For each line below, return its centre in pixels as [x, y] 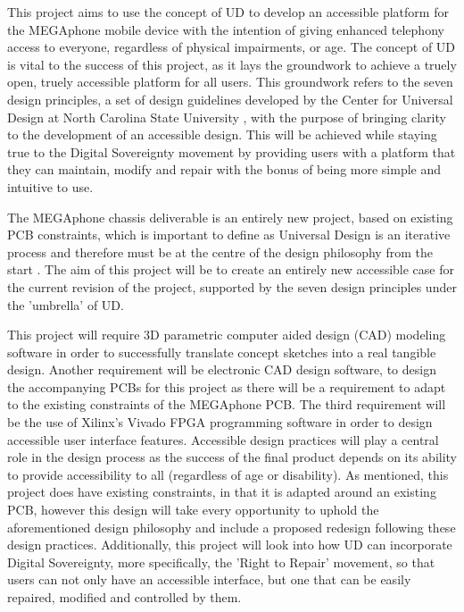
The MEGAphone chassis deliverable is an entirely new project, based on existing [230, 217]
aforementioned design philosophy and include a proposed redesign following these [232, 527]
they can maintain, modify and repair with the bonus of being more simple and [224, 169]
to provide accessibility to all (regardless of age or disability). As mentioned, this [228, 474]
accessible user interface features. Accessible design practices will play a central [223, 439]
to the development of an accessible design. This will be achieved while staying [222, 134]
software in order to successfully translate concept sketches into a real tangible [222, 352]
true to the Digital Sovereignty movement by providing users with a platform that [232, 151]
